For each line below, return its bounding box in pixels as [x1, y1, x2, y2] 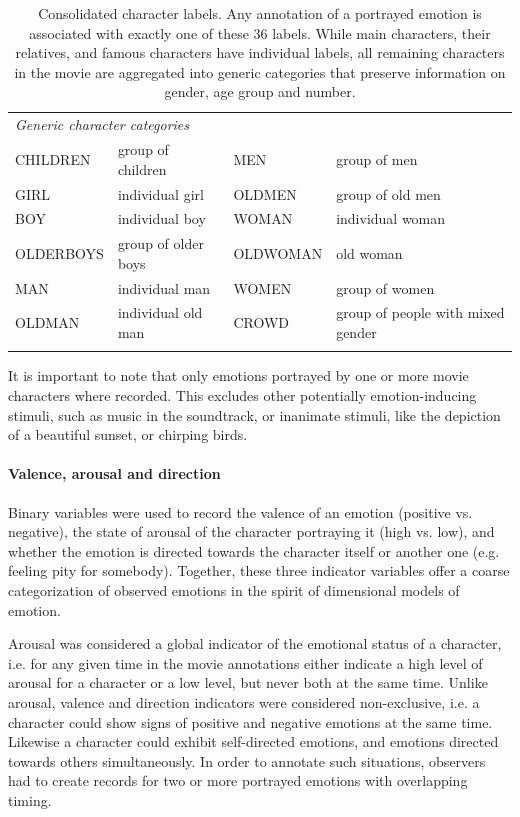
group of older [117, 233, 204, 254]
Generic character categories [15, 114, 190, 135]
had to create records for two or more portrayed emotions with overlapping [8, 770, 468, 791]
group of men [336, 148, 418, 169]
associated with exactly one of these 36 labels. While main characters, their [29, 22, 491, 43]
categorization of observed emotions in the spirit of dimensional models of [8, 579, 460, 600]
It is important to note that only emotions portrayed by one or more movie [8, 365, 469, 386]
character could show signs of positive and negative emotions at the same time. [8, 711, 493, 732]
